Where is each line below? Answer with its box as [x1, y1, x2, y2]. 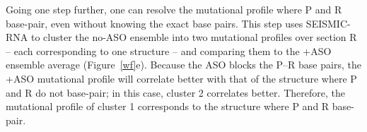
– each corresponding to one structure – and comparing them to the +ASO [6, 43, 332, 58]
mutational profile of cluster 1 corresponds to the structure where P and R [6, 99, 330, 114]
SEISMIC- [305, 16, 351, 30]
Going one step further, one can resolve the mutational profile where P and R [6, 2, 342, 16]
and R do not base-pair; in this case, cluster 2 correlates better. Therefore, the [6, 85, 345, 100]
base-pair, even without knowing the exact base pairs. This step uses [6, 16, 303, 30]
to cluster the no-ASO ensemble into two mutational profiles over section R [30, 30, 357, 44]
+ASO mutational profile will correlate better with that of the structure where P [6, 71, 357, 85]
